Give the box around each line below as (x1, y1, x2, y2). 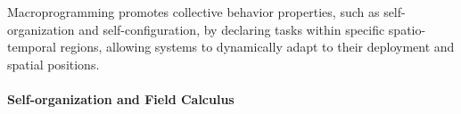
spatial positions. (7, 54, 100, 73)
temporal (7, 37, 56, 56)
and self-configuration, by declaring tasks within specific (78, 20, 385, 38)
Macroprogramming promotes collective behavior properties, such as (7, 3, 380, 20)
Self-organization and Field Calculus (7, 89, 235, 108)
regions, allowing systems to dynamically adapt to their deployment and (60, 37, 455, 56)
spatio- (388, 20, 426, 38)
